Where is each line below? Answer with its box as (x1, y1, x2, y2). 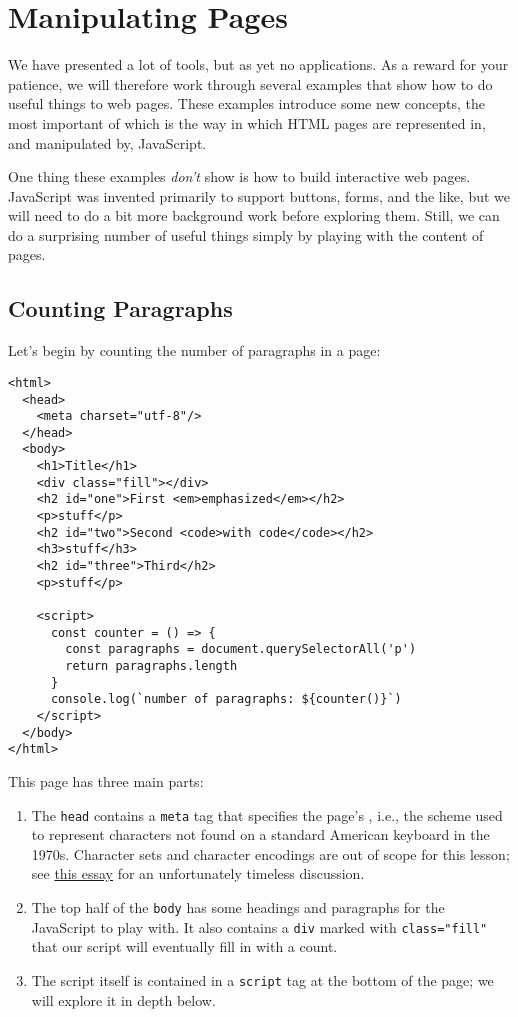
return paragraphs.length (65, 659, 238, 674)
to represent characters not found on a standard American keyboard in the (31, 824, 490, 845)
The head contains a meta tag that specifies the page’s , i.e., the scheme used (31, 804, 503, 825)
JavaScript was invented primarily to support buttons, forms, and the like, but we (8, 185, 511, 206)
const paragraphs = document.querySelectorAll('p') (65, 642, 417, 657)
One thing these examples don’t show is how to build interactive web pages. (8, 166, 471, 187)
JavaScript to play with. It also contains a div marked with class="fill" (31, 916, 488, 937)
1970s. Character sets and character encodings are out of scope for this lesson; (31, 843, 510, 864)
